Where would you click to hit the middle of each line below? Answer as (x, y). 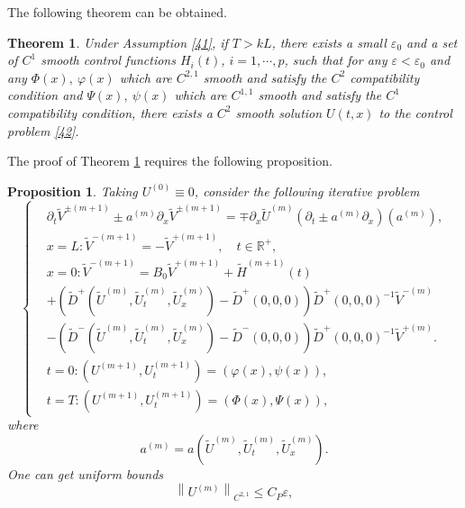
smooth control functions (108, 60)
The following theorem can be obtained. (117, 12)
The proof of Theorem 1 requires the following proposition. (170, 161)
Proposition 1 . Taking (73, 190)
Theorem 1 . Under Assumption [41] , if (118, 42)
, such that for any (336, 60)
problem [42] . (43, 130)
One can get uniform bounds (86, 473)
